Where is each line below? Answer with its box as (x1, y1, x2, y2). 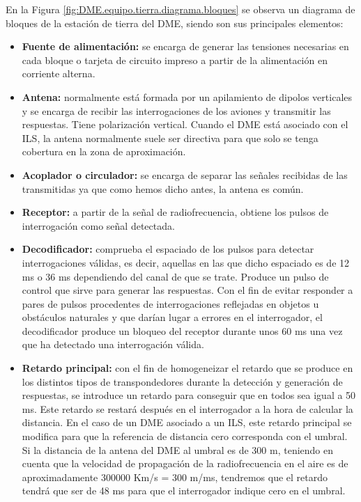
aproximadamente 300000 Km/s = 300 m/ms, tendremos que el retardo (22, 469, 328, 484)
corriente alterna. (22, 66, 95, 81)
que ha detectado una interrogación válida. (22, 337, 204, 352)
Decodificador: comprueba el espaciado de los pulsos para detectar (22, 242, 314, 256)
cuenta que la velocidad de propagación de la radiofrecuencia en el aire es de (22, 456, 348, 471)
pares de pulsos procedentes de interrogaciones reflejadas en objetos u (22, 296, 319, 311)
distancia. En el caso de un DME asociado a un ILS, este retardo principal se (22, 415, 352, 430)
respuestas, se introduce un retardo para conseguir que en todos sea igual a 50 (22, 388, 356, 402)
